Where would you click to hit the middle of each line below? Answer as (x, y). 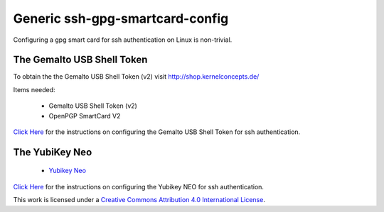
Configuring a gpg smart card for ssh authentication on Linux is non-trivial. (123, 40)
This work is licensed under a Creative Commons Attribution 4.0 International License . (139, 200)
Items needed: (34, 89)
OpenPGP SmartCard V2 (85, 116)
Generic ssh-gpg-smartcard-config (121, 18)
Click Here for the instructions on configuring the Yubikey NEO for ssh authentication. (139, 186)
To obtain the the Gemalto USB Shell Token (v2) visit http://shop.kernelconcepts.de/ (136, 77)
